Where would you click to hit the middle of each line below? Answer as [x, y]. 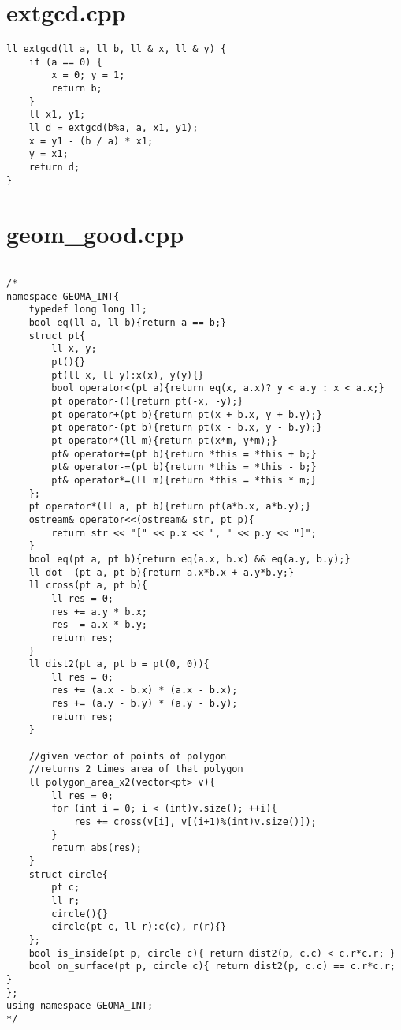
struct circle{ [68, 874]
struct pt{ [57, 336]
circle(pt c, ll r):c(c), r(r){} [139, 927]
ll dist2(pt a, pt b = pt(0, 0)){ [119, 664]
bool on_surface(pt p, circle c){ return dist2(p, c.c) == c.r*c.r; [212, 967]
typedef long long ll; [88, 310]
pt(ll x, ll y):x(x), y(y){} [128, 375]
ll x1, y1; [57, 115]
